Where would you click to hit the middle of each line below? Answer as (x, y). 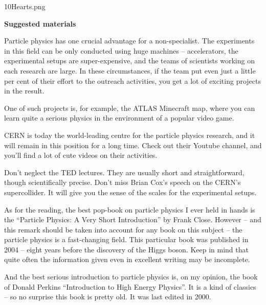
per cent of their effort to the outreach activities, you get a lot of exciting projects (132, 80)
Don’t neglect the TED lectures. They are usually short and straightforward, (124, 172)
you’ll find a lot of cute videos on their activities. (81, 155)
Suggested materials (40, 23)
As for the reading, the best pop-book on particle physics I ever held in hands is (130, 209)
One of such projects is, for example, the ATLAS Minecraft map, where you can (130, 108)
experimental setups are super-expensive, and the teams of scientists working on (129, 61)
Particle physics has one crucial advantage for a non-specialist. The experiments (129, 41)
